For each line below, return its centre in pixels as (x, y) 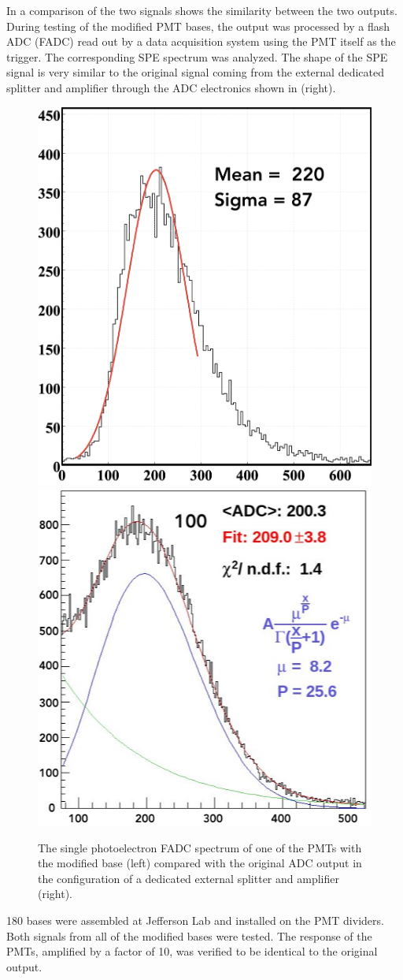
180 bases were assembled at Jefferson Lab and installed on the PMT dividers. (195, 920)
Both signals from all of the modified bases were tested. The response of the (189, 935)
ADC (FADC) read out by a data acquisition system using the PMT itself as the (201, 41)
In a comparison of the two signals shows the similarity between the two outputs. (202, 10)
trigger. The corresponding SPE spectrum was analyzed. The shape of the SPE (197, 56)
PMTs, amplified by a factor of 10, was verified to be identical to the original (192, 951)
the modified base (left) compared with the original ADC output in (200, 863)
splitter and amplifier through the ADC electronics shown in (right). (171, 87)
